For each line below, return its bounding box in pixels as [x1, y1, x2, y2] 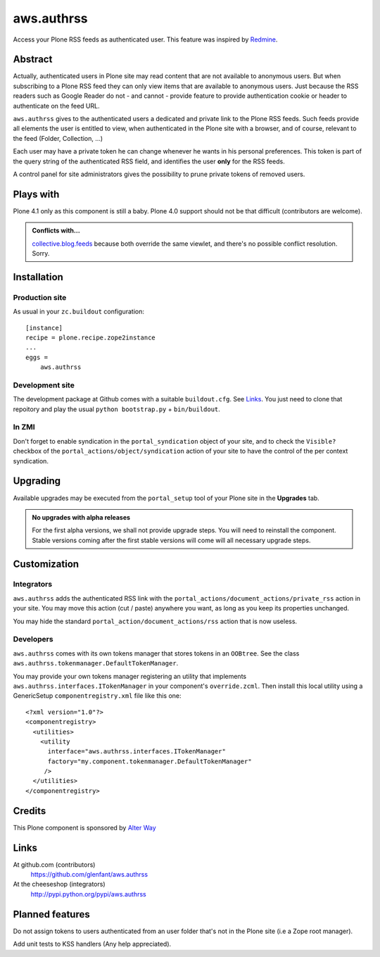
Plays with [13, 188, 60, 200]
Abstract [13, 54, 53, 65]
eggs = [25, 353, 49, 361]
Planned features [13, 908, 91, 920]
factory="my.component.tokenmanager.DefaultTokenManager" [47, 757, 253, 765]
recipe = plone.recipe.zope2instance [25, 333, 156, 342]
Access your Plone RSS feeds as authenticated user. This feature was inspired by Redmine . [13, 35, 278, 44]
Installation [13, 271, 63, 283]
